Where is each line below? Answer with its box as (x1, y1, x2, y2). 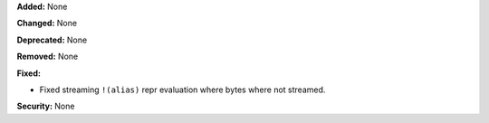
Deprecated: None (16, 34, 88, 45)
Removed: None (16, 51, 79, 62)
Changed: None (16, 18, 77, 29)
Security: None (16, 100, 75, 112)
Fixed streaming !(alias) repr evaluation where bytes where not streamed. (39, 84, 326, 95)
